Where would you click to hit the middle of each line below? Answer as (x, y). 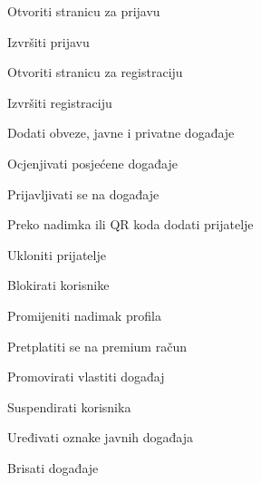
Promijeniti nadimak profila (84, 315)
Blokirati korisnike (58, 285)
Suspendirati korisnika (69, 406)
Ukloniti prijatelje (57, 254)
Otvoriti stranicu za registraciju (95, 72)
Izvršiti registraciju (60, 102)
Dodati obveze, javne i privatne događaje (121, 133)
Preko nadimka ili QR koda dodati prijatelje (130, 224)
